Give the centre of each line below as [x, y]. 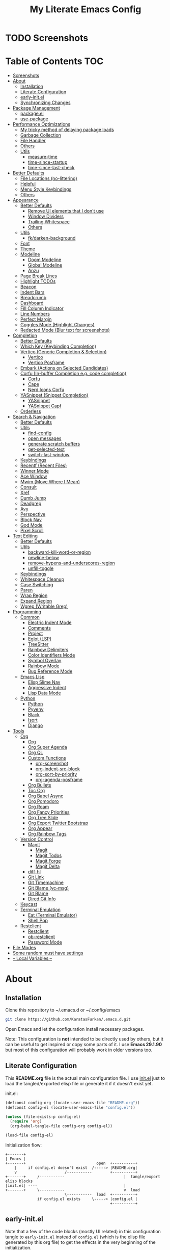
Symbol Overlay [45, 661]
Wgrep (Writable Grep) [44, 606]
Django [35, 725]
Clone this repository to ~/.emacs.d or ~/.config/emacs [63, 1010]
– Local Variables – [32, 958]
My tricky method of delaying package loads [67, 130]
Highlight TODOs [38, 281]
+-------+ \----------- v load [73, 1190]
